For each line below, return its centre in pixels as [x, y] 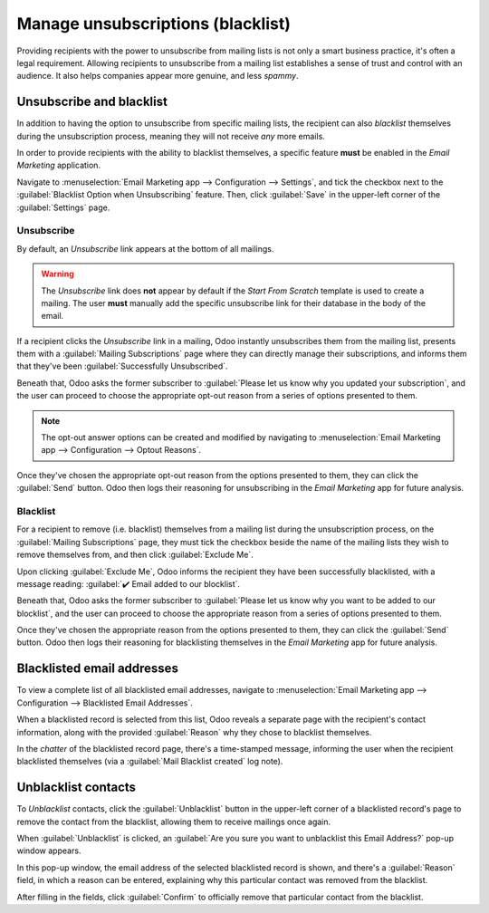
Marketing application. [59, 165]
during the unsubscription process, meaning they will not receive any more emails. [171, 136]
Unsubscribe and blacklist [92, 102]
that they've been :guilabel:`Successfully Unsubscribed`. [122, 366]
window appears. [49, 851]
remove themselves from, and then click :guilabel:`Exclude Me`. [135, 555]
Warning [58, 274]
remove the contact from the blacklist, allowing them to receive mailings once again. [174, 822]
